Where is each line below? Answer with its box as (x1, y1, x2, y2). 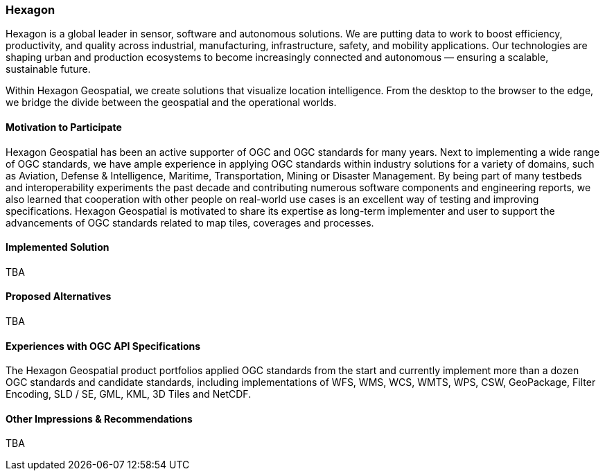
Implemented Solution (6, 241, 109, 254)
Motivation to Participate (6, 121, 122, 133)
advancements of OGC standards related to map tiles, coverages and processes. (6, 216, 374, 229)
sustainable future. (6, 63, 91, 76)
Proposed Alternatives (6, 290, 112, 303)
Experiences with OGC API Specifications (6, 340, 201, 352)
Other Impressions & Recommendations (6, 412, 193, 425)
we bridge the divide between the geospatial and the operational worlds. (6, 96, 337, 109)
